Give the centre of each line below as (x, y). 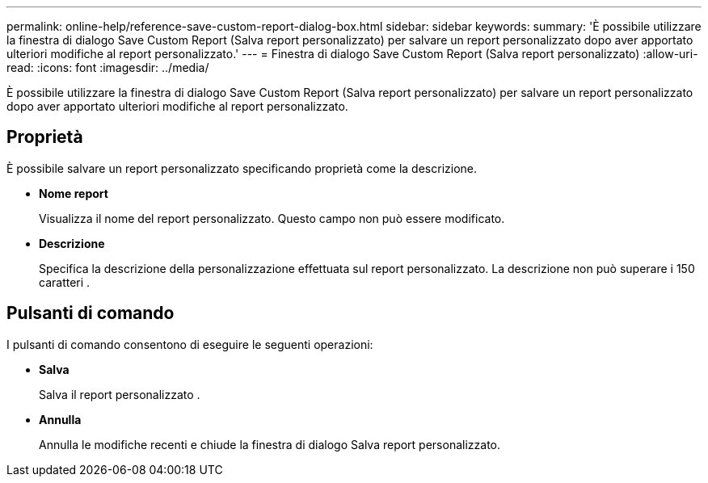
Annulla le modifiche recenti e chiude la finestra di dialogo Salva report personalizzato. (270, 444)
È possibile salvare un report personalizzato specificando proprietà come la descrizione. (242, 168)
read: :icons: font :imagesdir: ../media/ (108, 67)
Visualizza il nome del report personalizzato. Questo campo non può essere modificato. (272, 218)
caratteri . (65, 282)
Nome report (74, 193)
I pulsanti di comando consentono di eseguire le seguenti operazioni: (190, 344)
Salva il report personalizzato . (120, 394)
